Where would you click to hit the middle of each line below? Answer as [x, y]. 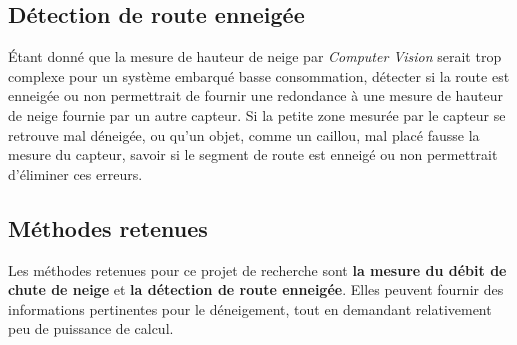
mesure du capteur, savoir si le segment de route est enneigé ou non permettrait [253, 154]
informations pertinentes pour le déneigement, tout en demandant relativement [250, 308]
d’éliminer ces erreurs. [75, 173]
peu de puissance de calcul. [91, 328]
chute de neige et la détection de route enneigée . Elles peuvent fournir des [256, 289]
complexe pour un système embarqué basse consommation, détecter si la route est [259, 75]
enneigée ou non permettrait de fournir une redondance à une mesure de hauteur [256, 95]
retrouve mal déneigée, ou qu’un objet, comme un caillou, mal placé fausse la [244, 134]
